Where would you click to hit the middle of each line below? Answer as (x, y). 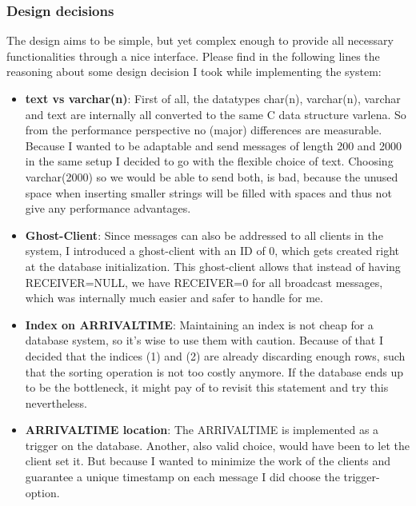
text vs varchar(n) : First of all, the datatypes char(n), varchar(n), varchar (213, 98)
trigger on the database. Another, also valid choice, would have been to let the (217, 445)
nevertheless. (56, 402)
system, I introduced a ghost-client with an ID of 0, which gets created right (212, 251)
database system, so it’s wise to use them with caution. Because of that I (204, 340)
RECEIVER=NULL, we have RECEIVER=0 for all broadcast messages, (204, 282)
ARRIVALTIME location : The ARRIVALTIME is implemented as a (202, 430)
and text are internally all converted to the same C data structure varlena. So (216, 114)
